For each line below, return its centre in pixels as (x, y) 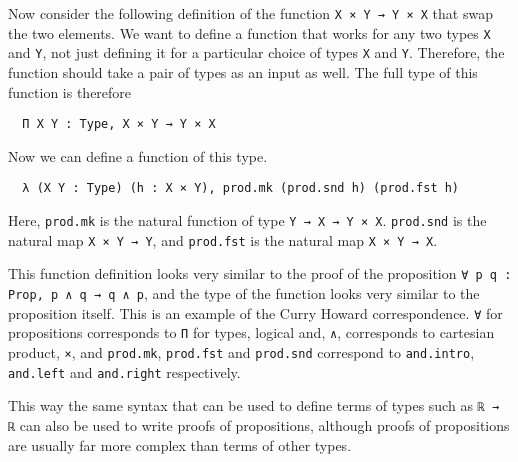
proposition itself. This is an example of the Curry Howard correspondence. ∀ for (255, 312)
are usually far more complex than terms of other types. (180, 444)
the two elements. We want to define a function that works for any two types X (249, 32)
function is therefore (70, 91)
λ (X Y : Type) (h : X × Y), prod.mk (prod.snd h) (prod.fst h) (241, 188)
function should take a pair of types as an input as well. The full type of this (243, 71)
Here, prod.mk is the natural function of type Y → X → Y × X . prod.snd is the (247, 220)
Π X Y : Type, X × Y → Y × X (119, 124)
